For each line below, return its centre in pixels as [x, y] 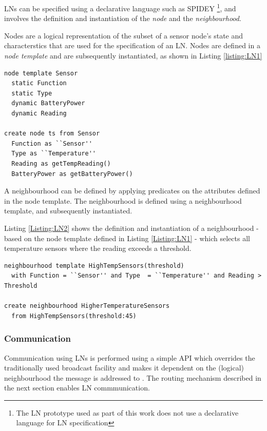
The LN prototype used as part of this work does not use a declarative [127, 412]
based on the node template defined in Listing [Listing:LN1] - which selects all [127, 238]
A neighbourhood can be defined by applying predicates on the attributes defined [132, 191]
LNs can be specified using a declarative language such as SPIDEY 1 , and [120, 7]
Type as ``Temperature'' [54, 154]
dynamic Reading [39, 113]
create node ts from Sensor [52, 134]
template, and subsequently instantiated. [68, 211]
